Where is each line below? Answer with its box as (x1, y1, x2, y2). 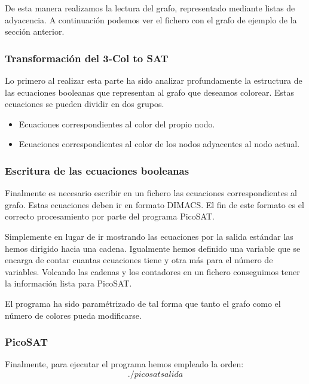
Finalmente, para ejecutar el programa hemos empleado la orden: (5, 358, 244, 370)
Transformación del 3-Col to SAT (5, 50, 169, 65)
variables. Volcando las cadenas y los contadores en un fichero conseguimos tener (5, 265, 300, 278)
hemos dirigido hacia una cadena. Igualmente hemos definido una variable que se (5, 242, 301, 254)
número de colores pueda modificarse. (5, 309, 142, 321)
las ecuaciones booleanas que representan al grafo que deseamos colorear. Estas (5, 86, 294, 98)
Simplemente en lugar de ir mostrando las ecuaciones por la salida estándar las (5, 230, 293, 242)
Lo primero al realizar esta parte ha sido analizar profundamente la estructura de (5, 74, 302, 86)
